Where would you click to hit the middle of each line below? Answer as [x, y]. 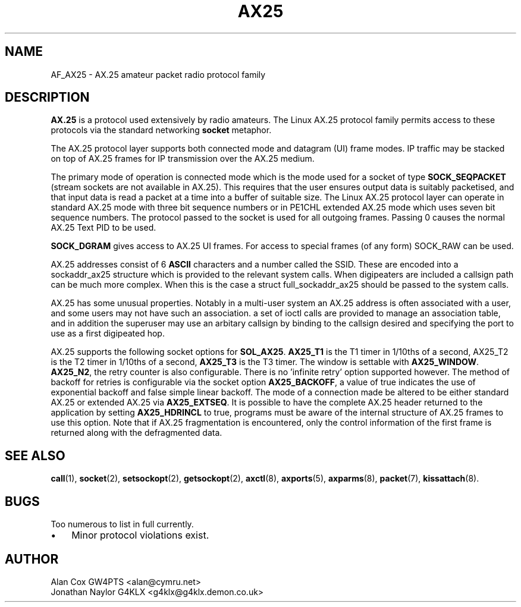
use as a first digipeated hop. [108, 334]
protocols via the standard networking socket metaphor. [161, 130]
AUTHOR [32, 559]
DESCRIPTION [47, 98]
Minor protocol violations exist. [140, 535]
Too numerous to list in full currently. [122, 524]
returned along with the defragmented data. [136, 433]
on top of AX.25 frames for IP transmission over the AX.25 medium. [183, 159]
